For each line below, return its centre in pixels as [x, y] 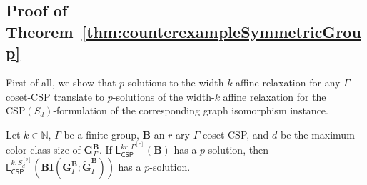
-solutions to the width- [176, 82]
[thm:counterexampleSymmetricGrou [221, 31]
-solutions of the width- [164, 96]
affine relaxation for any [288, 82]
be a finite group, [101, 134]
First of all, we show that [61, 82]
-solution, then [237, 150]
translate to [79, 96]
